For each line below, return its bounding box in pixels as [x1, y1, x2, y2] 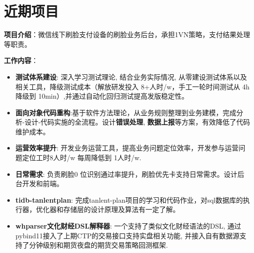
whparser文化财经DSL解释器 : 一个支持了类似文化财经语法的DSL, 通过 [15, 221, 241, 231]
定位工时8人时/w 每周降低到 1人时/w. [22, 152, 142, 163]
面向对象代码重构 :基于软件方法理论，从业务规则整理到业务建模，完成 [15, 107, 236, 117]
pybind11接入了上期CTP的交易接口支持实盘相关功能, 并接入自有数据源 [15, 230, 240, 240]
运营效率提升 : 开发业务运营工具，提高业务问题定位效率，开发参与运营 [15, 143, 239, 153]
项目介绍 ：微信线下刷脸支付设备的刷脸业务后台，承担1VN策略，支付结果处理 [4, 29, 250, 40]
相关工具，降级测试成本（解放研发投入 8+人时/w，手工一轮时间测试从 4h [15, 81, 250, 91]
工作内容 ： [4, 55, 38, 65]
